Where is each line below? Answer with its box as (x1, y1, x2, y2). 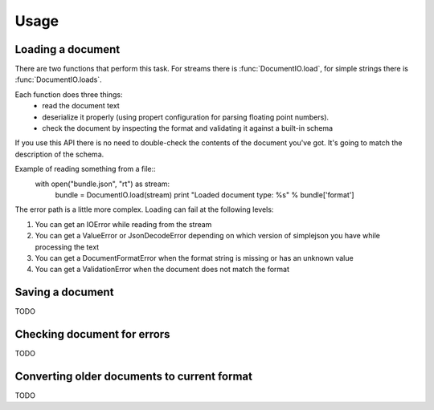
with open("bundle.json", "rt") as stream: (35, 179, 170, 189)
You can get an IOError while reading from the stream (35, 219, 212, 229)
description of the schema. (14, 149, 104, 159)
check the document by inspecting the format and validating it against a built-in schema (42, 124, 334, 133)
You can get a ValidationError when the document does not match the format (35, 265, 289, 274)
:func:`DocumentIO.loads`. (14, 75, 102, 84)
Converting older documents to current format (14, 369, 253, 383)
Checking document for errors (14, 327, 170, 341)
